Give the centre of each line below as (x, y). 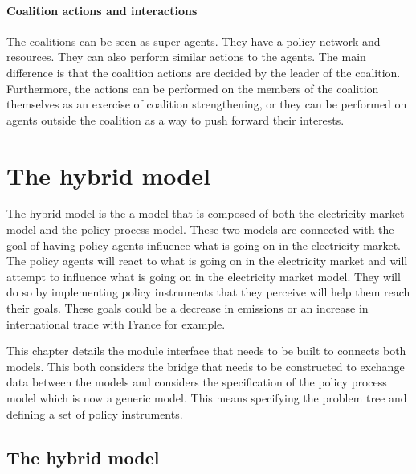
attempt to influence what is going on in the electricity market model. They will (204, 276)
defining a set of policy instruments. (95, 413)
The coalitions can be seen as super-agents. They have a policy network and (194, 41)
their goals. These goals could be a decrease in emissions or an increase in (188, 308)
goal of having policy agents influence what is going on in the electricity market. (204, 245)
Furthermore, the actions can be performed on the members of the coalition (193, 88)
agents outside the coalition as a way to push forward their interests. (175, 119)
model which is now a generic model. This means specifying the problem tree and (207, 398)
